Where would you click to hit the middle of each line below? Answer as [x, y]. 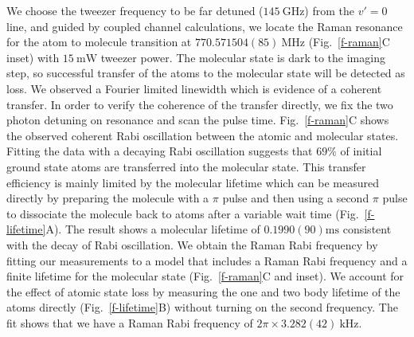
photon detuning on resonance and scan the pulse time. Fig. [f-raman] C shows [198, 120]
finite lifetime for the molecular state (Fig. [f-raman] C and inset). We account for [205, 276]
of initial [361, 151]
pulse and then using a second [296, 198]
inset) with [33, 57]
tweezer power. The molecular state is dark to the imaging [243, 57]
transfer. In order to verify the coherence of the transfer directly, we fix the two [200, 104]
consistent [367, 229]
